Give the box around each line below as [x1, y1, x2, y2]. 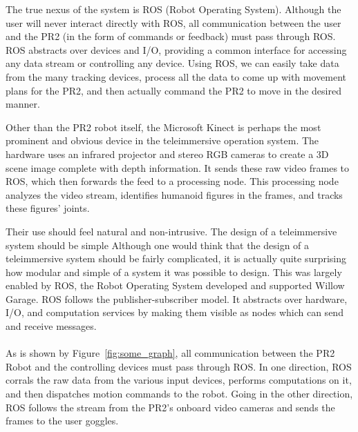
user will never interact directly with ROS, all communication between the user [6, 15, 341, 30]
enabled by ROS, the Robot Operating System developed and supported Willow [6, 278, 345, 293]
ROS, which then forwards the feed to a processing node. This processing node [6, 174, 339, 188]
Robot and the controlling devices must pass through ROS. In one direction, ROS [6, 359, 352, 373]
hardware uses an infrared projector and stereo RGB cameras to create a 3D [6, 146, 329, 161]
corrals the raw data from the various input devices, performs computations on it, [6, 373, 352, 387]
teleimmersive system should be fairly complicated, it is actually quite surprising [6, 251, 347, 266]
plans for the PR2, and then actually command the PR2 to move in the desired [6, 83, 341, 97]
